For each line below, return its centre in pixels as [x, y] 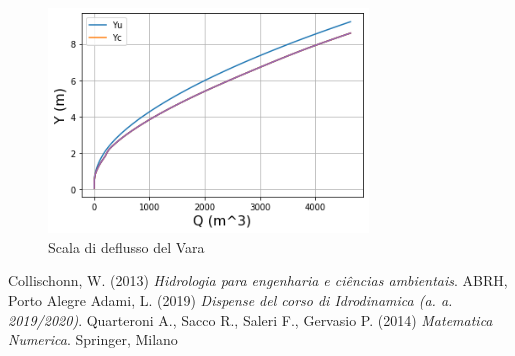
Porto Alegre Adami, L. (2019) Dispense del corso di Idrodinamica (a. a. [230, 299]
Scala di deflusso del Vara [126, 246]
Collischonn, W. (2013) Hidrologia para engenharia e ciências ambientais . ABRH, [258, 280]
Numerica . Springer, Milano [93, 339]
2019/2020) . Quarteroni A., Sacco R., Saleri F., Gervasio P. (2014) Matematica [250, 319]
